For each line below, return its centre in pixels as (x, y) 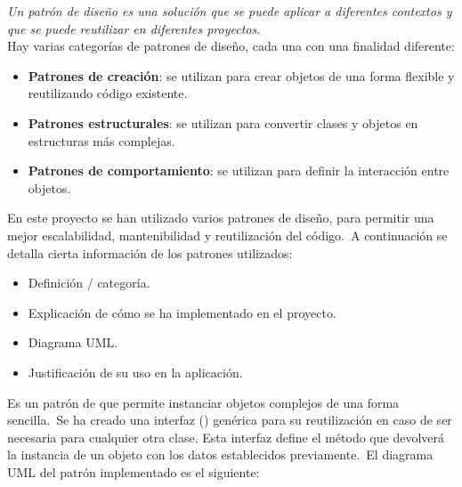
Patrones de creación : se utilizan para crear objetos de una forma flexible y (241, 75)
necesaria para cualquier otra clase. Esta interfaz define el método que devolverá (226, 437)
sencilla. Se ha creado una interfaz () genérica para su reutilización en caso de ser (230, 420)
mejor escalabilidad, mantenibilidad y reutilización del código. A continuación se (227, 235)
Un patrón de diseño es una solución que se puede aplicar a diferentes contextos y (230, 11)
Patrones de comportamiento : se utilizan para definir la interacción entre (239, 170)
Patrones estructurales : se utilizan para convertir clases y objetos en (223, 122)
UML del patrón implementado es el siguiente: (134, 471)
